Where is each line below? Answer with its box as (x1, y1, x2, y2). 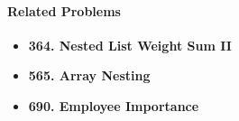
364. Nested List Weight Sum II (28, 35, 232, 54)
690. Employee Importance (28, 96, 199, 115)
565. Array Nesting (28, 66, 151, 85)
